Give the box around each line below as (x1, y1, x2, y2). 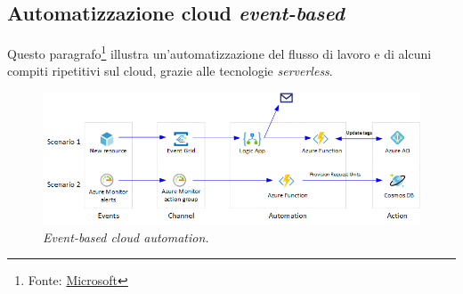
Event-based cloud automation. (43, 227, 209, 246)
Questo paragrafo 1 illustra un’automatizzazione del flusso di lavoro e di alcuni (7, 42, 432, 62)
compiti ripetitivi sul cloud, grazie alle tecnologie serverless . (7, 61, 333, 80)
